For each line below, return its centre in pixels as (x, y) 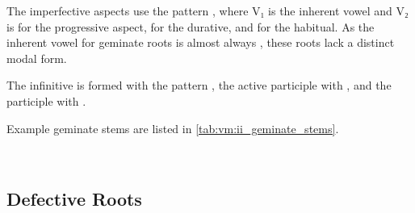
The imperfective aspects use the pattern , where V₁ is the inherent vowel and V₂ (207, 10)
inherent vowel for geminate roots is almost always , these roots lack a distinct (201, 42)
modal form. (37, 58)
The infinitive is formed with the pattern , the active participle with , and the (199, 85)
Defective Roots (74, 199)
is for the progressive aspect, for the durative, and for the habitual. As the (191, 26)
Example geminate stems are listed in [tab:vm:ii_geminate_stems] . (173, 128)
